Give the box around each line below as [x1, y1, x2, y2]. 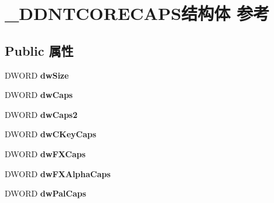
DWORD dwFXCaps [5, 147, 86, 160]
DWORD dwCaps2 [5, 108, 78, 120]
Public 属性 [5, 41, 74, 59]
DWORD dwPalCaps [5, 187, 87, 199]
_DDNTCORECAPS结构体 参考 [5, 1, 270, 25]
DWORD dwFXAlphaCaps [5, 167, 111, 180]
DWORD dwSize [5, 69, 69, 81]
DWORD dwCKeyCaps [5, 128, 97, 140]
